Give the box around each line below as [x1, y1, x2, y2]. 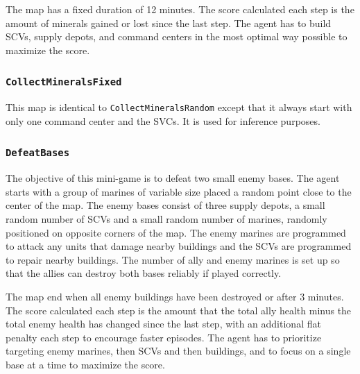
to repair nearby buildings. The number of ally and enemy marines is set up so [6, 252, 340, 266]
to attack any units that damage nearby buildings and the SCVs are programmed [6, 239, 352, 253]
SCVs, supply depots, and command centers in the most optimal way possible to [6, 29, 348, 44]
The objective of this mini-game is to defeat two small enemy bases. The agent [6, 171, 340, 185]
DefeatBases [6, 147, 70, 159]
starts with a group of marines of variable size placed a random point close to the [6, 184, 352, 198]
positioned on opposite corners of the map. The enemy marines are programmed [6, 225, 346, 239]
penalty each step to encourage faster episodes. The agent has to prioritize [6, 330, 322, 344]
